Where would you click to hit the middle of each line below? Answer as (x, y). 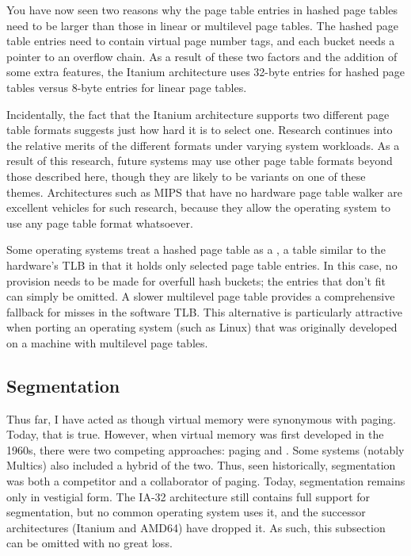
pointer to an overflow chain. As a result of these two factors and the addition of (202, 56)
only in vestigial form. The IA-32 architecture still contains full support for (188, 496)
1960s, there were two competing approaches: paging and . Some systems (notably (205, 449)
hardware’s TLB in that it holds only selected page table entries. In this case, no (202, 265)
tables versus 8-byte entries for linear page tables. (127, 87)
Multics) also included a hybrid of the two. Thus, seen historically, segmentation (201, 465)
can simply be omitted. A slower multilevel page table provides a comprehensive (201, 296)
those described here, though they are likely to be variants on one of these (186, 176)
